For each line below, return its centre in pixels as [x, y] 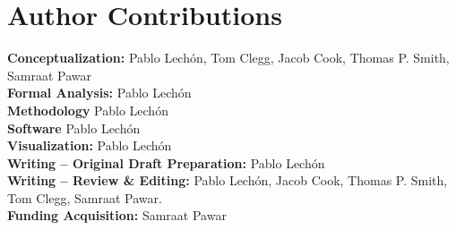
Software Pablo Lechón [74, 128]
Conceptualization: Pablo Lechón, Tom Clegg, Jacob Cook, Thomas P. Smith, [228, 58]
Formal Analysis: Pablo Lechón [99, 93]
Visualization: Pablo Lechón [90, 145]
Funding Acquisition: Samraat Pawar [117, 215]
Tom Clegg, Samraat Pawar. [85, 197]
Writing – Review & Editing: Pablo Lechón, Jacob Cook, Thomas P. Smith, [228, 180]
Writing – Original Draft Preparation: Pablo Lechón [166, 162]
